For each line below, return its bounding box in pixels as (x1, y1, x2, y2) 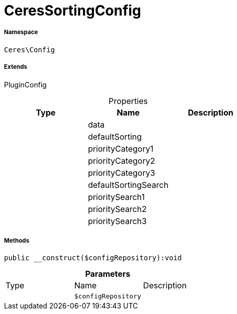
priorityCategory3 (88, 167, 155, 178)
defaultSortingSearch (88, 179, 169, 190)
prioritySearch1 (88, 191, 145, 202)
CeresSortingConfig (4, 2, 141, 19)
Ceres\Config (4, 45, 55, 54)
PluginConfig (4, 80, 47, 89)
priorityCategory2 (88, 155, 155, 166)
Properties (108, 95, 148, 106)
